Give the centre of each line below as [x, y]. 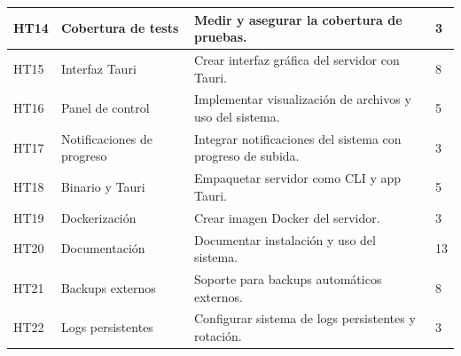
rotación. [218, 336]
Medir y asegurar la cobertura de [298, 19]
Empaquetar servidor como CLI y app [297, 178]
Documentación [103, 248]
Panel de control [105, 108]
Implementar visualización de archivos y [302, 99]
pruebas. [220, 37]
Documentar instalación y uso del [285, 239]
